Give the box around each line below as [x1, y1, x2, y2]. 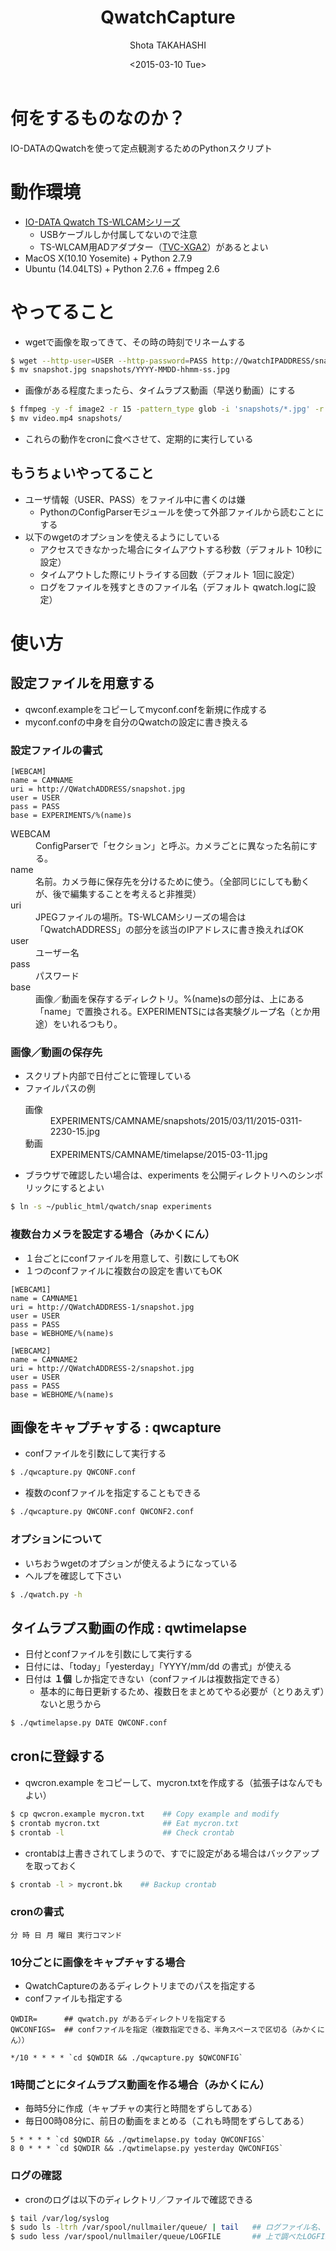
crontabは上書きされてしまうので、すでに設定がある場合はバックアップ [24, 1847, 320, 1859]
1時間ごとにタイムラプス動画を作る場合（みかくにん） [10, 2077, 270, 2091]
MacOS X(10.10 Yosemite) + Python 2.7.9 [24, 252, 193, 264]
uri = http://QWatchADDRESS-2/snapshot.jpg [10, 1363, 195, 1373]
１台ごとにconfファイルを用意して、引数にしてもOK [24, 1252, 240, 1264]
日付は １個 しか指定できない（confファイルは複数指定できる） [24, 1673, 286, 1685]
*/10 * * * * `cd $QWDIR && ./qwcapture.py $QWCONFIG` [10, 2052, 244, 2063]
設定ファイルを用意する [10, 675, 155, 692]
